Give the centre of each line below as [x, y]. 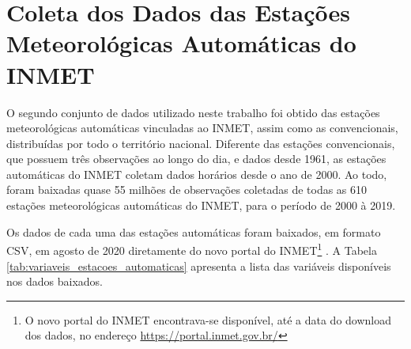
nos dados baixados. [55, 281]
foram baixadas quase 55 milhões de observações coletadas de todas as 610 [187, 190]
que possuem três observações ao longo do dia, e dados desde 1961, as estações [196, 159]
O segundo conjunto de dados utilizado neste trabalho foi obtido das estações [193, 112]
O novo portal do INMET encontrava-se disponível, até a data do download [208, 319]
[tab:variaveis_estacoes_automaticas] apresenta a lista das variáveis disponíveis [199, 266]
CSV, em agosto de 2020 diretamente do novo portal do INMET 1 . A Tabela [192, 249]
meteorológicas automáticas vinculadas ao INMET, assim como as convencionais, [202, 128]
